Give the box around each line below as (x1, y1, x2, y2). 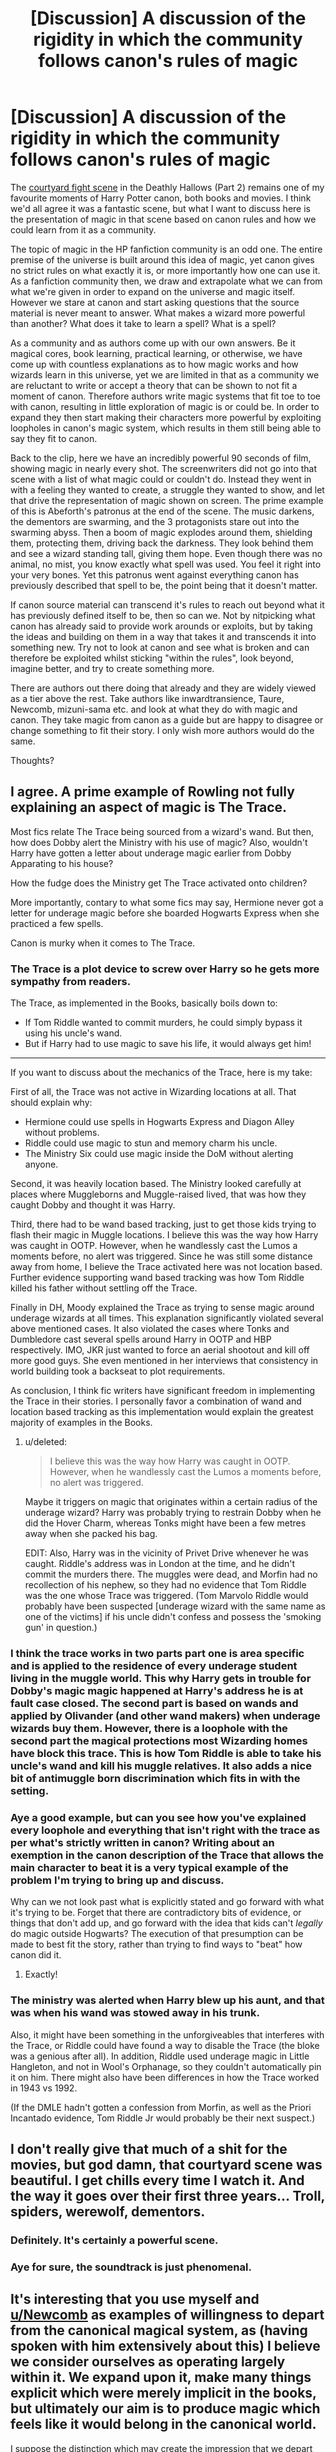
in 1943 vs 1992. (10, 2082, 78, 2094)
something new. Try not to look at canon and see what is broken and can (10, 641, 310, 653)
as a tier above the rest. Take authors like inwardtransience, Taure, (10, 692, 285, 704)
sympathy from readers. (10, 974, 132, 988)
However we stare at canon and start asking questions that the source (10, 296, 300, 308)
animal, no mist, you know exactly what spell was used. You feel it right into (10, 558, 322, 570)
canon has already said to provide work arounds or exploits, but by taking (10, 620, 313, 632)
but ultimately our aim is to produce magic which (10, 2400, 321, 2417)
